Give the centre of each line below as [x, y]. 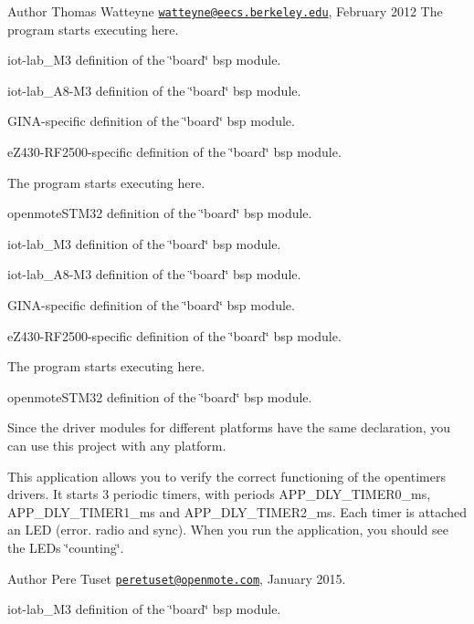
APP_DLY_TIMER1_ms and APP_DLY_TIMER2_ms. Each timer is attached [237, 511]
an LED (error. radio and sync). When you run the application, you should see [228, 530]
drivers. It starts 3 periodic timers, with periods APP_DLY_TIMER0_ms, [219, 494]
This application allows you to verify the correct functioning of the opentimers [226, 476]
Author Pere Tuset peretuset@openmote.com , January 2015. [177, 578]
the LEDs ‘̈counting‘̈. [66, 547]
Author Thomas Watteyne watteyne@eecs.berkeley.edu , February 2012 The [225, 11]
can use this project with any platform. [117, 445]
